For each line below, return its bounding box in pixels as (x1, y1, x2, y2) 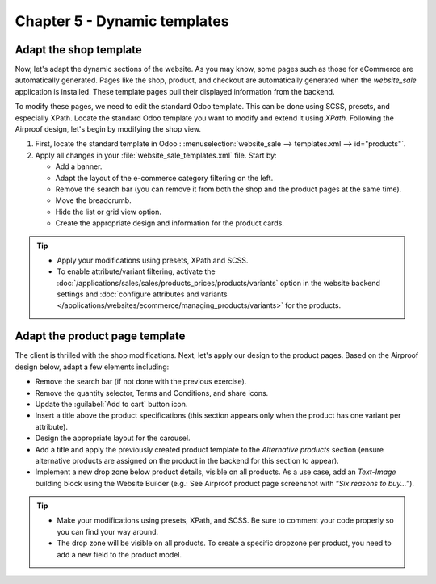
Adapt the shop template (15, 43, 143, 57)
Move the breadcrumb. (55, 195, 132, 205)
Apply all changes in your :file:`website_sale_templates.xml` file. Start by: (35, 150, 278, 160)
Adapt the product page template (15, 330, 186, 343)
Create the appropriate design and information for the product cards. (55, 218, 284, 228)
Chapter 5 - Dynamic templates (15, 12, 229, 30)
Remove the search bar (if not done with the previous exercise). (35, 376, 247, 387)
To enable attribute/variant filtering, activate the (57, 267, 216, 276)
